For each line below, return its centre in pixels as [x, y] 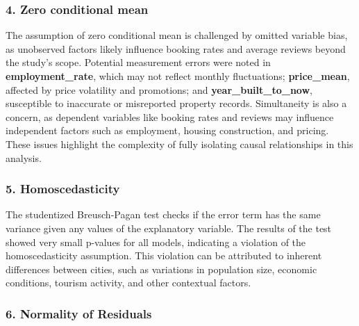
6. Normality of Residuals [79, 313]
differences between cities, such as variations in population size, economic [161, 269]
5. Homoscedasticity [63, 189]
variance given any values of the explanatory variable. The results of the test [169, 228]
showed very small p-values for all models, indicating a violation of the [156, 242]
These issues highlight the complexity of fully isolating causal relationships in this [179, 144]
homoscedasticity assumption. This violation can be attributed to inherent [164, 255]
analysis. [24, 157]
